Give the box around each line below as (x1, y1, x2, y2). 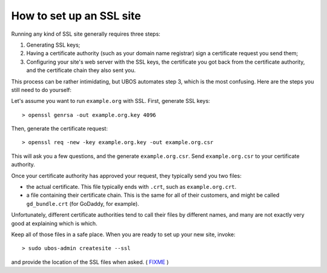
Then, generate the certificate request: (11, 125, 108, 133)
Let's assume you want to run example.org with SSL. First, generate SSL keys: (11, 97, 210, 105)
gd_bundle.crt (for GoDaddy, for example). (26, 200, 139, 207)
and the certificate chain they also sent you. (26, 67, 136, 74)
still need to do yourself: (11, 86, 72, 93)
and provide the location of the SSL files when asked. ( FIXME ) (11, 258, 169, 266)
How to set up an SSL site (11, 9, 142, 22)
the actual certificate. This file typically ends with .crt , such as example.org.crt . (26, 183, 237, 191)
